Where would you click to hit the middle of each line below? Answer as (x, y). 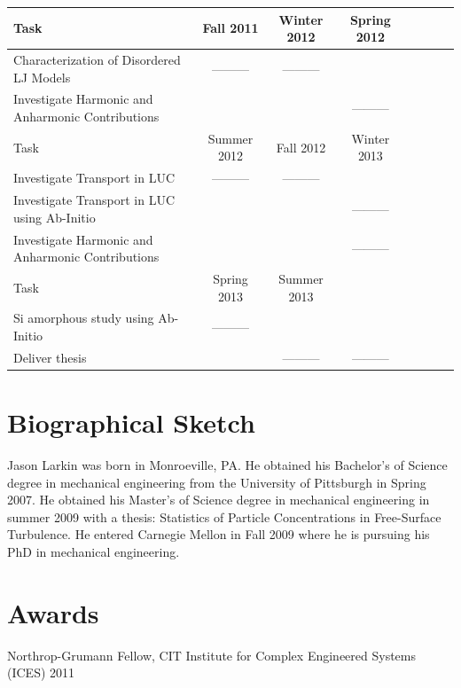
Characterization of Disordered (97, 59)
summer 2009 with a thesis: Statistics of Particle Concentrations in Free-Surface (224, 516)
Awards (53, 612)
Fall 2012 (301, 147)
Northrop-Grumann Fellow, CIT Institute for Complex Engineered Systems (211, 655)
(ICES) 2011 (41, 672)
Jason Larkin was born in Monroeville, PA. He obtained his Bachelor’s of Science (227, 465)
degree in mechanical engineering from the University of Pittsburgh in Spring (217, 482)
